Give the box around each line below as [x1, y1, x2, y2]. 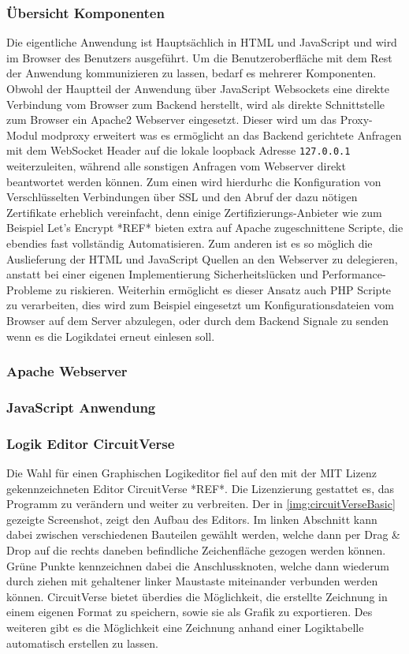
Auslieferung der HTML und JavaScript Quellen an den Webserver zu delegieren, [6, 250, 398, 267]
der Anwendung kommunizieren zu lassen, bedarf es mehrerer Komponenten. [6, 65, 377, 81]
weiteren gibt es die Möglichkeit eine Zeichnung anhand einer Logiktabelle [6, 619, 364, 635]
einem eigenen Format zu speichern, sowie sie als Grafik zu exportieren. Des [6, 604, 373, 620]
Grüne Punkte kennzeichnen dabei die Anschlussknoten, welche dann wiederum [6, 557, 389, 574]
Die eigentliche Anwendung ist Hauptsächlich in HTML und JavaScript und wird [6, 34, 397, 50]
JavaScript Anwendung [6, 397, 156, 417]
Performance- [322, 266, 386, 282]
